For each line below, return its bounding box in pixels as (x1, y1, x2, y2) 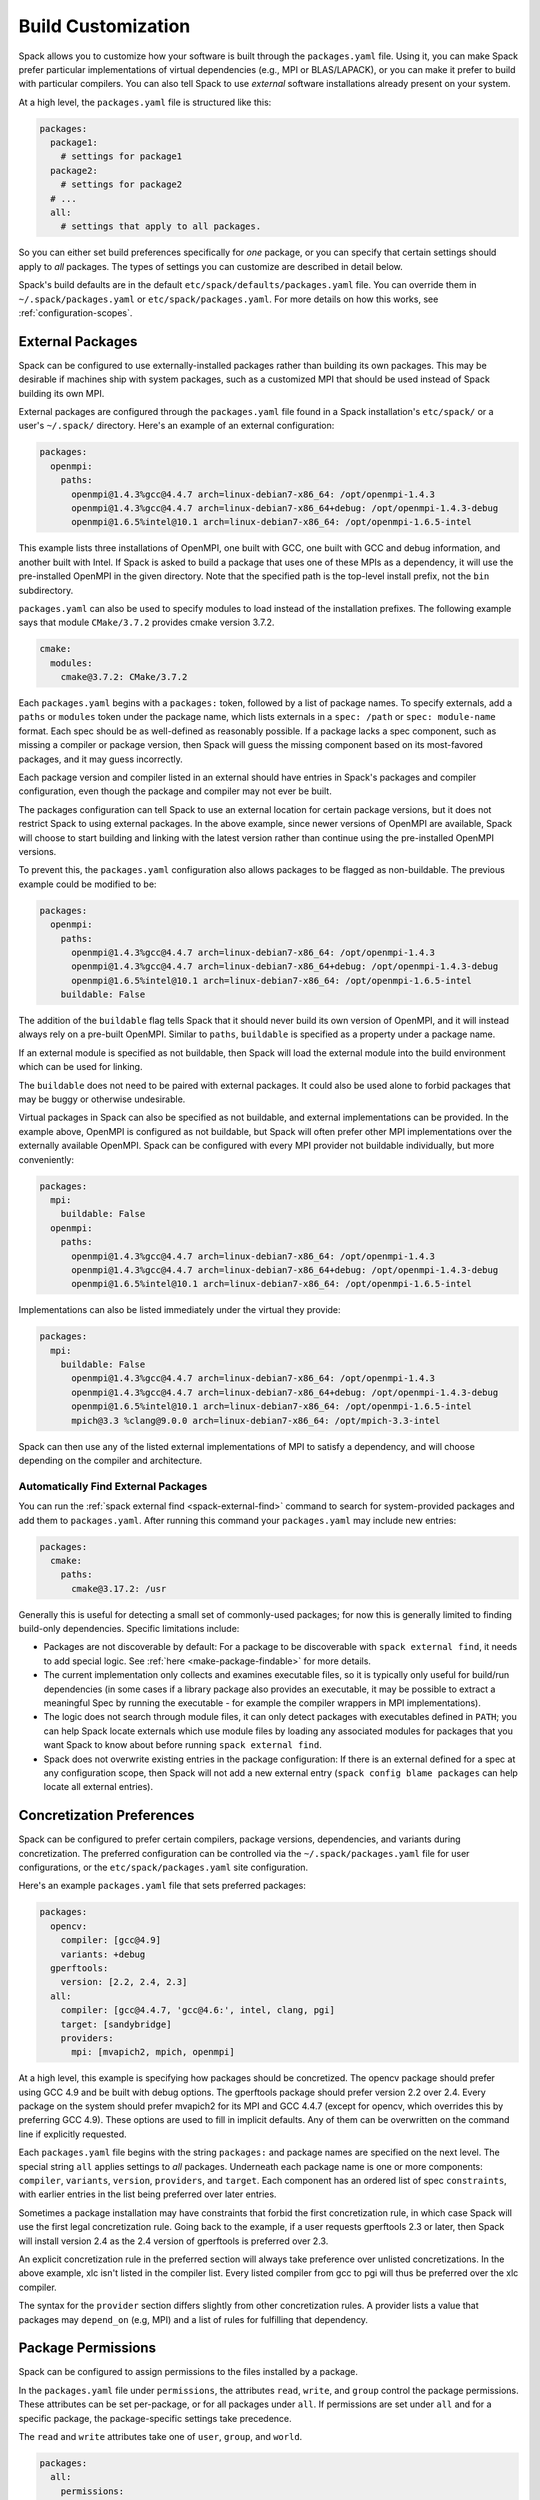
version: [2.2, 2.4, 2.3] (60, 1976, 188, 1988)
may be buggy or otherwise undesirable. (18, 1093, 186, 1105)
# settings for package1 (60, 151, 183, 162)
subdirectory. (18, 584, 74, 596)
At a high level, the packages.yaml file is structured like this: (18, 96, 272, 108)
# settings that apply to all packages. (60, 221, 262, 232)
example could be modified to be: (18, 878, 157, 890)
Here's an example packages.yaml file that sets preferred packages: (18, 1880, 307, 1892)
